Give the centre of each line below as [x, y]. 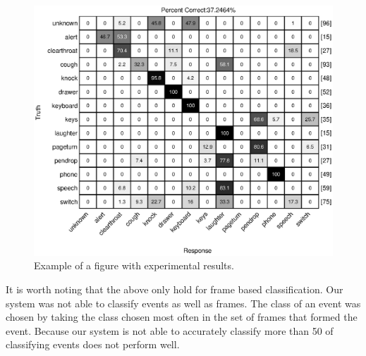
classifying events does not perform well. [93, 344]
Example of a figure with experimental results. [134, 265]
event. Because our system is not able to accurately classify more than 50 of [170, 330]
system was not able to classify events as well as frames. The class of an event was [183, 303]
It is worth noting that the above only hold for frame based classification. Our [175, 289]
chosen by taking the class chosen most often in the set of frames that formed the [182, 317]
